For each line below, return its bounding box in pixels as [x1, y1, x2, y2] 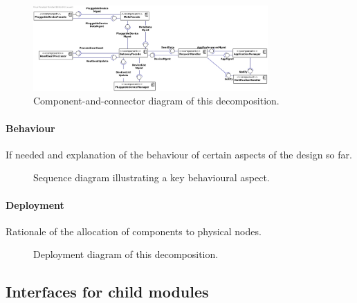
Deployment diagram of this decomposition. [33, 247, 219, 261]
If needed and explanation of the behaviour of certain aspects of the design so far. [6, 147, 352, 161]
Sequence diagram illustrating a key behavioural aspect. [33, 170, 270, 185]
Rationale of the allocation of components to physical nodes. [6, 223, 262, 238]
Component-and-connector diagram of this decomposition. [33, 93, 280, 108]
